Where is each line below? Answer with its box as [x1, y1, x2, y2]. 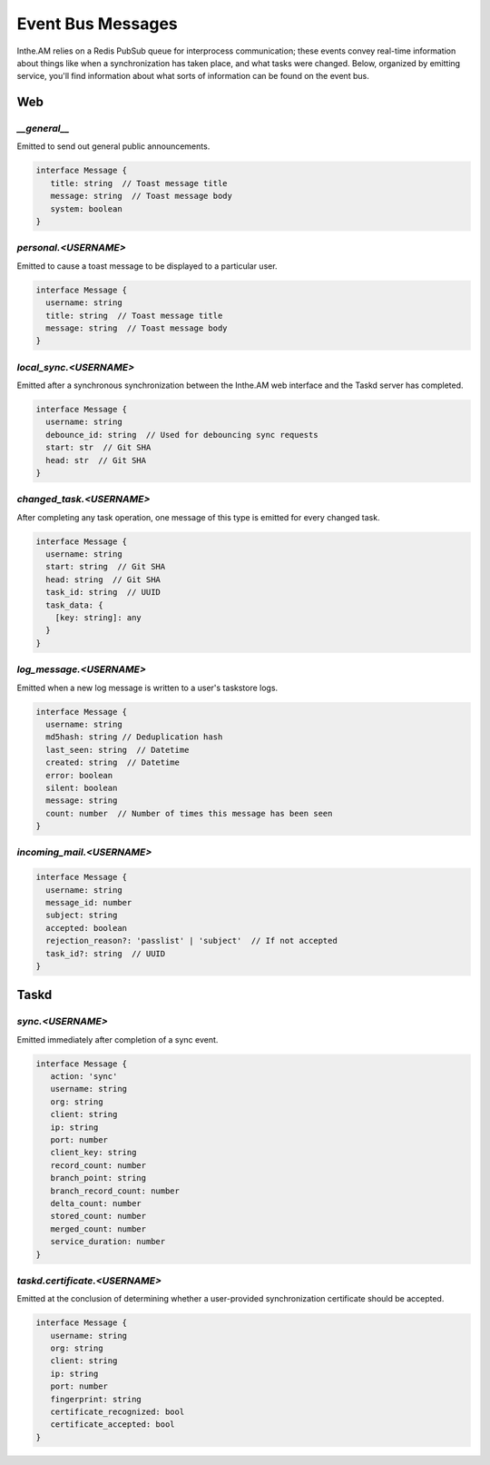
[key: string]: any [54, 613, 142, 623]
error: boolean [45, 770, 113, 780]
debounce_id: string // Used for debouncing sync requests [45, 430, 318, 440]
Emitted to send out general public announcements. [16, 141, 211, 152]
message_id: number [45, 897, 132, 907]
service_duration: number [50, 1236, 166, 1247]
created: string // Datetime [45, 757, 181, 767]
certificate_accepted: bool [50, 1420, 176, 1430]
